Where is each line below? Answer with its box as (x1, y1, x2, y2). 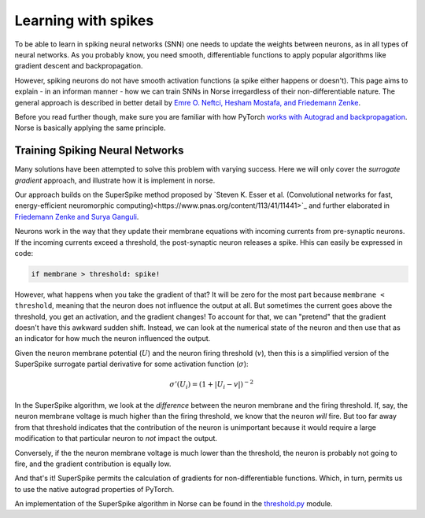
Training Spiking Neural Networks (14, 144, 184, 157)
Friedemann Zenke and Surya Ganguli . (14, 212, 139, 221)
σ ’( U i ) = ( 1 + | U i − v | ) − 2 (169, 379, 254, 391)
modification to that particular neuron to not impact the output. (14, 434, 218, 443)
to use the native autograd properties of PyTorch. (14, 484, 175, 494)
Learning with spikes (14, 12, 154, 29)
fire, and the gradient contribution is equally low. (14, 459, 172, 468)
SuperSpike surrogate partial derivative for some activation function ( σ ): (14, 359, 249, 369)
